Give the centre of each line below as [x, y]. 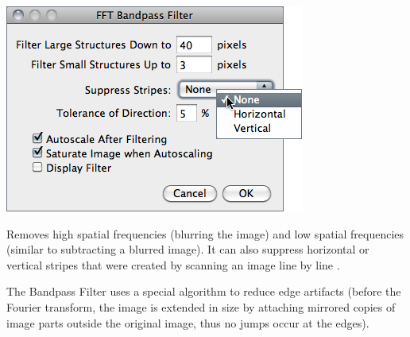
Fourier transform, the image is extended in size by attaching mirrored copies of [201, 306]
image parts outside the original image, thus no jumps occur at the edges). [188, 322]
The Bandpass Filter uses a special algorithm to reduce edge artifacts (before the [204, 291]
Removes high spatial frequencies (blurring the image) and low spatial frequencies [205, 233]
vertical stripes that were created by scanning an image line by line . [173, 264]
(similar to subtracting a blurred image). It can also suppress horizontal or [188, 249]
